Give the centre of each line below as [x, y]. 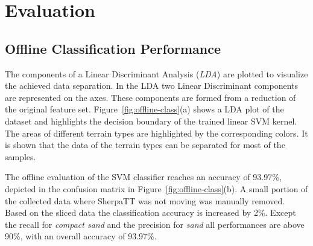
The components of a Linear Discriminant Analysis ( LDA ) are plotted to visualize [156, 73]
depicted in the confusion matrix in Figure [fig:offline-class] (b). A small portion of [156, 188]
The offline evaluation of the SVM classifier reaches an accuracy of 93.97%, [143, 177]
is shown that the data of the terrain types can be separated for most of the [145, 145]
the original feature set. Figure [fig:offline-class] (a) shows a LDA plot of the [144, 109]
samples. [21, 156]
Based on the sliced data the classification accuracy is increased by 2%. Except [150, 212]
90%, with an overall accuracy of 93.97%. [81, 236]
